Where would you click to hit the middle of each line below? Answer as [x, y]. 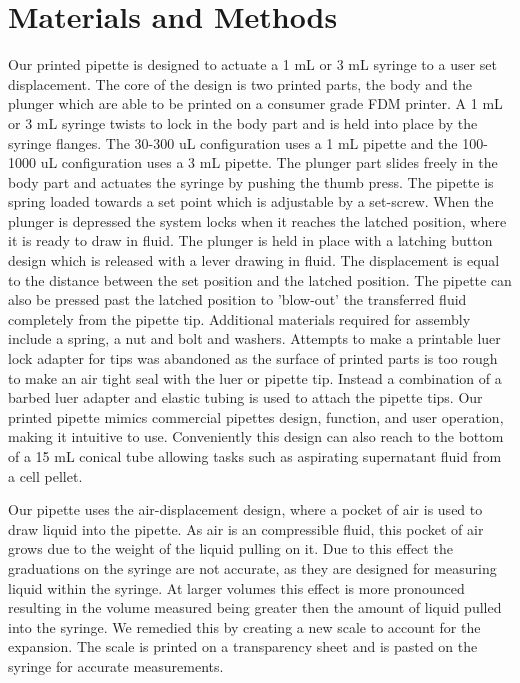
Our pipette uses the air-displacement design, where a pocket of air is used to [245, 509]
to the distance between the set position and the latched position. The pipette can [260, 279]
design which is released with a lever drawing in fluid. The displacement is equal [254, 260]
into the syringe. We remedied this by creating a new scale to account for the [244, 626]
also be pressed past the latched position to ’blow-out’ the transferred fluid [237, 299]
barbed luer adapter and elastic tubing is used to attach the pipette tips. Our [245, 397]
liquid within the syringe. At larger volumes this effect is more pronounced [236, 587]
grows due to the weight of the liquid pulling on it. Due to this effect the [230, 548]
